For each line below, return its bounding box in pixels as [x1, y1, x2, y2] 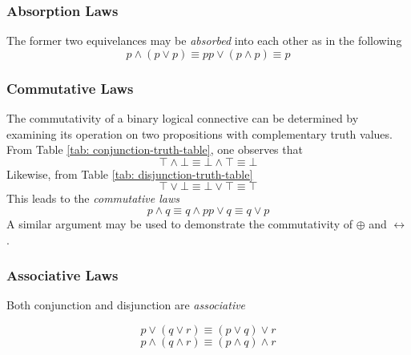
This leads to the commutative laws [6, 190, 179, 207]
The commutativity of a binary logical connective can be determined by [6, 110, 359, 127]
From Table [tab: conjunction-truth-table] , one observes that [6, 141, 303, 158]
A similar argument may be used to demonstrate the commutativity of [6, 216, 353, 232]
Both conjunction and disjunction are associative [6, 297, 246, 313]
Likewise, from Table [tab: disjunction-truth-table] [6, 165, 253, 182]
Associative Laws [6, 265, 119, 285]
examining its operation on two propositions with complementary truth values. [6, 125, 393, 142]
